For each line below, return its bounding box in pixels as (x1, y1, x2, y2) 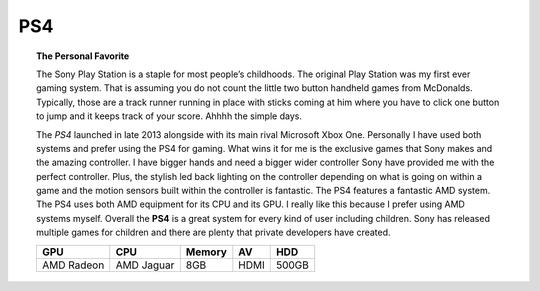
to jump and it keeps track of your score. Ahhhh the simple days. (36, 110, 302, 122)
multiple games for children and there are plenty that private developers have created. (36, 226, 391, 239)
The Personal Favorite (36, 50, 130, 62)
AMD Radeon (41, 258, 105, 272)
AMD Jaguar (115, 258, 175, 272)
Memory (185, 245, 227, 259)
